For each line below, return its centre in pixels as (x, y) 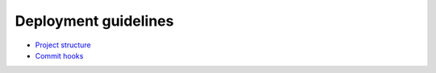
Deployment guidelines (94, 21)
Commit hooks (59, 55)
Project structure (63, 45)
